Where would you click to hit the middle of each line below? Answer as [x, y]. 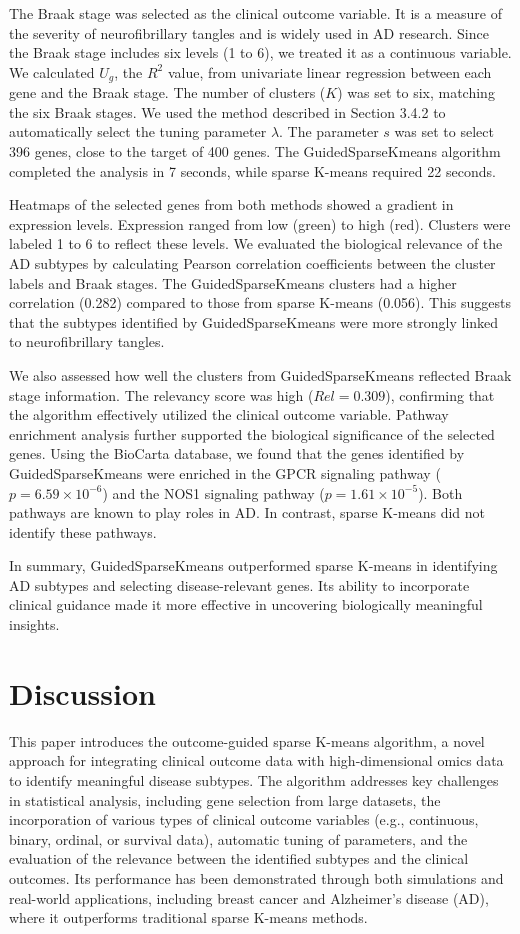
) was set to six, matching [416, 92]
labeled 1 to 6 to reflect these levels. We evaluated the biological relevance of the [256, 243]
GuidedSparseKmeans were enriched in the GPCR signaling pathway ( [225, 472]
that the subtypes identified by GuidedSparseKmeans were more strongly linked [254, 321]
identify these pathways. [83, 531]
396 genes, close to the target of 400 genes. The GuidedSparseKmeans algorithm [255, 151]
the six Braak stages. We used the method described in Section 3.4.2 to [227, 111]
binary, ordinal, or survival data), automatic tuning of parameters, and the [238, 838]
